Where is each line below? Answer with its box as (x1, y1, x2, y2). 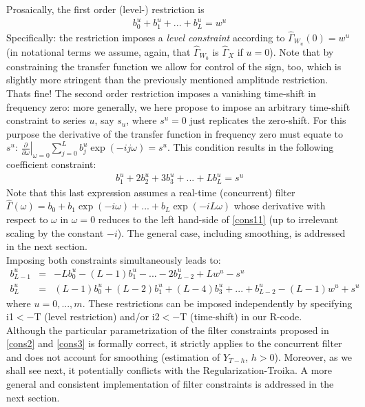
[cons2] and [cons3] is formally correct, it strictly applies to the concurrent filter (6, 336, 342, 351)
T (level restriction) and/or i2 (34, 309, 160, 324)
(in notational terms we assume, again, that (6, 44, 191, 59)
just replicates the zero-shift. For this (189, 113, 346, 127)
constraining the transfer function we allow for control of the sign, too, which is (6, 59, 342, 73)
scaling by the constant (6, 225, 104, 240)
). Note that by (269, 44, 334, 59)
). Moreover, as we (274, 349, 353, 364)
